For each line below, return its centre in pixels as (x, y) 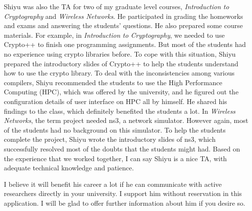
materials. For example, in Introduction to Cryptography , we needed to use (114, 35)
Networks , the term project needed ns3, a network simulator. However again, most (126, 120)
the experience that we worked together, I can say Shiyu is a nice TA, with (116, 158)
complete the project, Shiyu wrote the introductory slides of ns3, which (110, 139)
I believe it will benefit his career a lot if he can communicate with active (113, 184)
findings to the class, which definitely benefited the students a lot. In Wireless (120, 111)
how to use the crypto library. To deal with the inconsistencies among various (119, 73)
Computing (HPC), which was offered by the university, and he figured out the (121, 92)
